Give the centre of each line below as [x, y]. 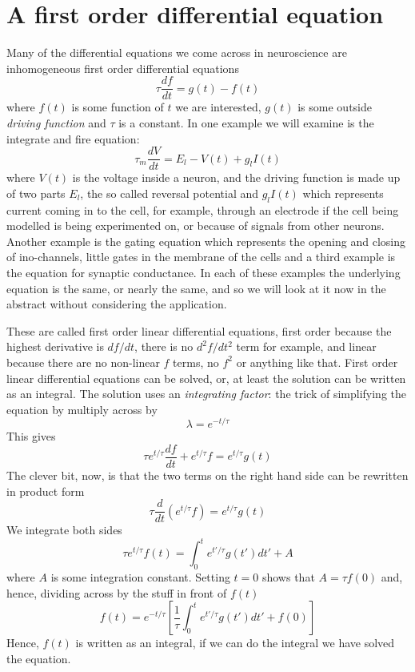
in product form [46, 491]
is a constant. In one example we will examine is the [246, 122]
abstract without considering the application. [117, 304]
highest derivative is [55, 346]
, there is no [164, 346]
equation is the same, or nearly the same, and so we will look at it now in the [196, 288]
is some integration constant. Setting [140, 577]
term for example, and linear [306, 346]
